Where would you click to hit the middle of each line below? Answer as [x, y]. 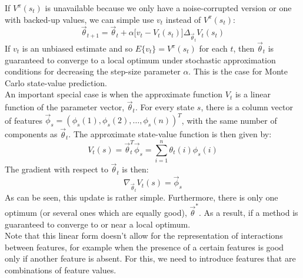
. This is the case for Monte [238, 71]
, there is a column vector [247, 107]
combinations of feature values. [61, 269]
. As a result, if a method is [248, 212]
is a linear [253, 94]
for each [213, 48]
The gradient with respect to [56, 169]
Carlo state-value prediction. [56, 82]
